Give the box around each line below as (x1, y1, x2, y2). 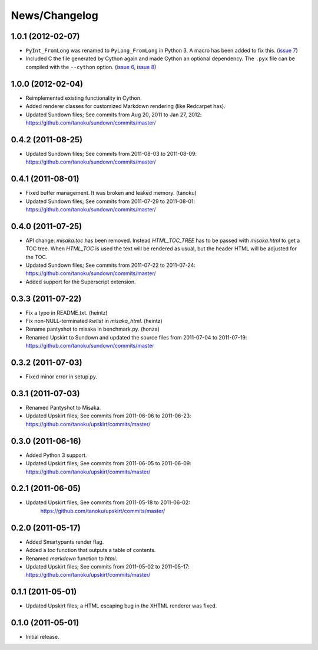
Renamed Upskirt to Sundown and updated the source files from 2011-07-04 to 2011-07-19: (25, 334, 247, 341)
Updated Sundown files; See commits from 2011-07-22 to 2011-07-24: (25, 262, 196, 269)
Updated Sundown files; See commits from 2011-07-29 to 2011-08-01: (25, 198, 196, 205)
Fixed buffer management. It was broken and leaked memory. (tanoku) (25, 190, 197, 197)
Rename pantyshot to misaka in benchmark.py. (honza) (25, 325, 160, 333)
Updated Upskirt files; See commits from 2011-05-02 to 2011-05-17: (25, 563, 190, 570)
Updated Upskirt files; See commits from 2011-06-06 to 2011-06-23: (25, 412, 191, 419)
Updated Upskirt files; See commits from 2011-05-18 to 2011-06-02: (25, 499, 191, 506)
